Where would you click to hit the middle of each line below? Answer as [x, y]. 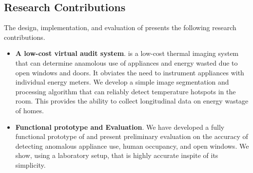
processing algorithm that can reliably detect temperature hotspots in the [126, 91]
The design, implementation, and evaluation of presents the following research [120, 27]
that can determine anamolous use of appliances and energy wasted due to [126, 62]
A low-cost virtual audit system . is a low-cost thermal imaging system [127, 53]
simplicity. [30, 164]
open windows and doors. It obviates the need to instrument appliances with [130, 72]
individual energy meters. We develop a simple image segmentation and [122, 82]
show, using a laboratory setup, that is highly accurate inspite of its [117, 155]
